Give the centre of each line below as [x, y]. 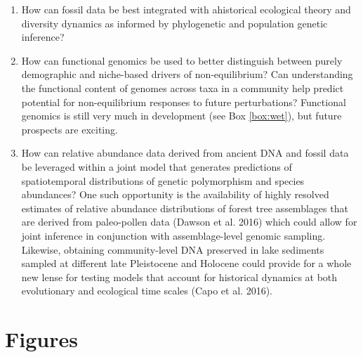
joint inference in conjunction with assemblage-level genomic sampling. [173, 235]
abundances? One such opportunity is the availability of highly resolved [175, 194]
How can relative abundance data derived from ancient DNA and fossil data [185, 153]
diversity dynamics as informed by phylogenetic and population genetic [174, 23]
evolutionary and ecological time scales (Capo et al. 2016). [147, 291]
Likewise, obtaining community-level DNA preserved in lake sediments [173, 249]
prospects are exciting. [70, 129]
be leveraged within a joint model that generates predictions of [157, 166]
